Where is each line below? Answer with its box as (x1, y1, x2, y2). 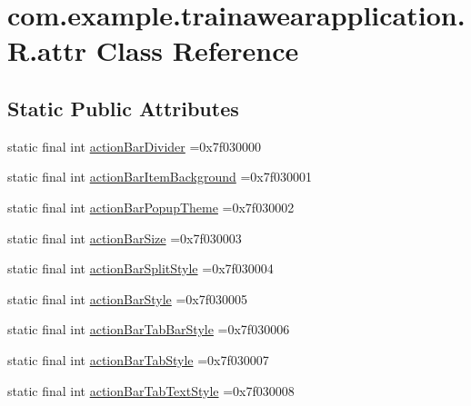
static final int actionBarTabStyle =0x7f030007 (7, 350, 269, 369)
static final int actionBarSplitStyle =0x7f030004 (7, 259, 274, 278)
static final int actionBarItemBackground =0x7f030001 (7, 167, 313, 186)
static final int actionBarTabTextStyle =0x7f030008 (7, 381, 295, 400)
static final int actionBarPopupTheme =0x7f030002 (7, 197, 295, 216)
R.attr (7, 32, 87, 69)
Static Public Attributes (7, 94, 239, 122)
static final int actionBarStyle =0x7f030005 (7, 289, 248, 308)
